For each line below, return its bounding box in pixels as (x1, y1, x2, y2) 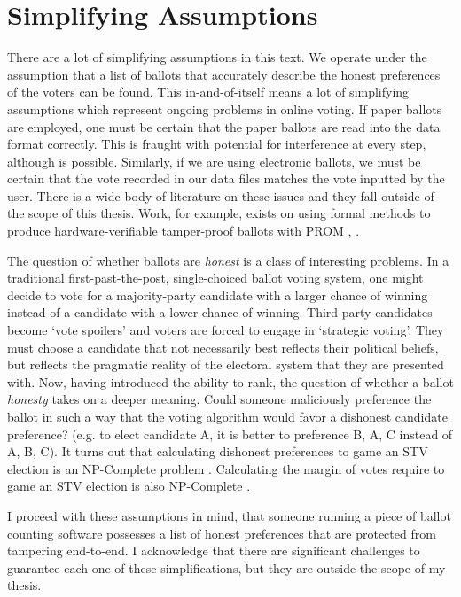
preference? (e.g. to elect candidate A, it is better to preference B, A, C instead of (7, 424, 453, 443)
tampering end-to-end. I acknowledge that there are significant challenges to (7, 541, 420, 560)
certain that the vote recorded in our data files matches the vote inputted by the (7, 169, 445, 188)
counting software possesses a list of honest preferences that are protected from (7, 523, 436, 542)
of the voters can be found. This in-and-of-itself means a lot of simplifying (7, 82, 410, 101)
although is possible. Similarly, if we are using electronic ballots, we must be (7, 151, 421, 170)
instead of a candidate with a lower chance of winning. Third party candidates (7, 303, 433, 322)
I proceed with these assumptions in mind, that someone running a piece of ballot (7, 506, 451, 524)
